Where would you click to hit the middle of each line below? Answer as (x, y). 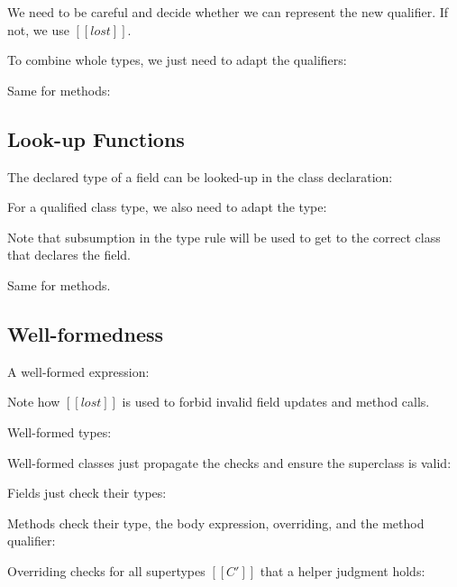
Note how (34, 402)
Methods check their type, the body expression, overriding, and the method (216, 523)
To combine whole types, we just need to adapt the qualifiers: (177, 60)
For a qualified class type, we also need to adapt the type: (167, 207)
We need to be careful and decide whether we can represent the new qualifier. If (228, 12)
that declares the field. (69, 255)
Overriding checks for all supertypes (106, 570)
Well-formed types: (59, 431)
